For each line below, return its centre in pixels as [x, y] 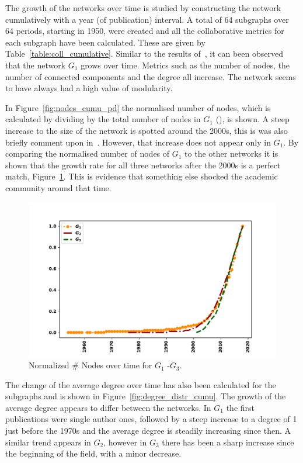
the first [241, 407]
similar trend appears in [48, 442]
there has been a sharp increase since [228, 442]
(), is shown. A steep [252, 119]
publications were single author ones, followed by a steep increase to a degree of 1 [151, 419]
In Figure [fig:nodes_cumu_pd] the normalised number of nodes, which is [138, 107]
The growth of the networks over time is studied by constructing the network [143, 8]
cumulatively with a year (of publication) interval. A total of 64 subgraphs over [147, 19]
